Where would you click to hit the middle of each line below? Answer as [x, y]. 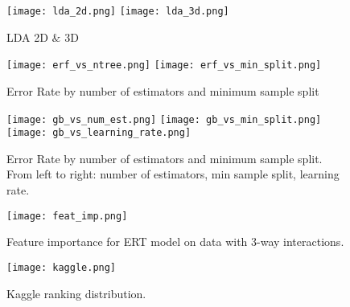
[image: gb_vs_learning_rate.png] [99, 133]
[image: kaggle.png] [62, 267]
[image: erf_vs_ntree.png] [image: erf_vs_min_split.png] [164, 65]
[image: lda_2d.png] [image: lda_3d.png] [118, 11]
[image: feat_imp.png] [67, 216]
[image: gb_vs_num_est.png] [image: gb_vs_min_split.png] [164, 119]
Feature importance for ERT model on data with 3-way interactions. [175, 242]
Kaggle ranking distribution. [76, 293]
